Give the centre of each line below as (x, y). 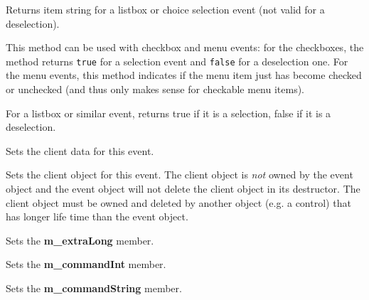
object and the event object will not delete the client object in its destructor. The (183, 188)
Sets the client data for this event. (80, 150)
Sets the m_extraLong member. (80, 240)
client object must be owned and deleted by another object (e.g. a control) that (178, 202)
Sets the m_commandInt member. (86, 264)
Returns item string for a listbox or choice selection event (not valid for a (165, 9)
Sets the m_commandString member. (94, 288)
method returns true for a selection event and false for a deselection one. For (177, 61)
